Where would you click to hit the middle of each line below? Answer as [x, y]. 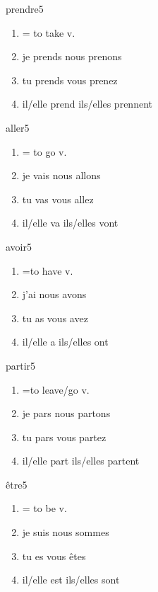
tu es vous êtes [54, 556]
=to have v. [48, 270]
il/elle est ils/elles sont [71, 580]
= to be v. [44, 508]
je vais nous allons [61, 175]
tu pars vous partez [64, 437]
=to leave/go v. [56, 389]
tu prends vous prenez [70, 80]
